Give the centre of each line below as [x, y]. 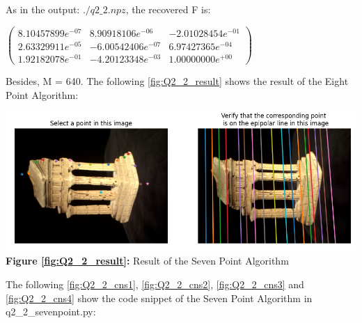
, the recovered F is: [168, 9]
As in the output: [43, 9]
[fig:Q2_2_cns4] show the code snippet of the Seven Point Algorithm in [159, 298]
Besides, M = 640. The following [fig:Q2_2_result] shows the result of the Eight [177, 81]
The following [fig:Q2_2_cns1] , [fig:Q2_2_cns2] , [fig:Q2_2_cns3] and [155, 284]
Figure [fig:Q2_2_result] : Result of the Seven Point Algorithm [147, 261]
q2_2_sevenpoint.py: [51, 312]
